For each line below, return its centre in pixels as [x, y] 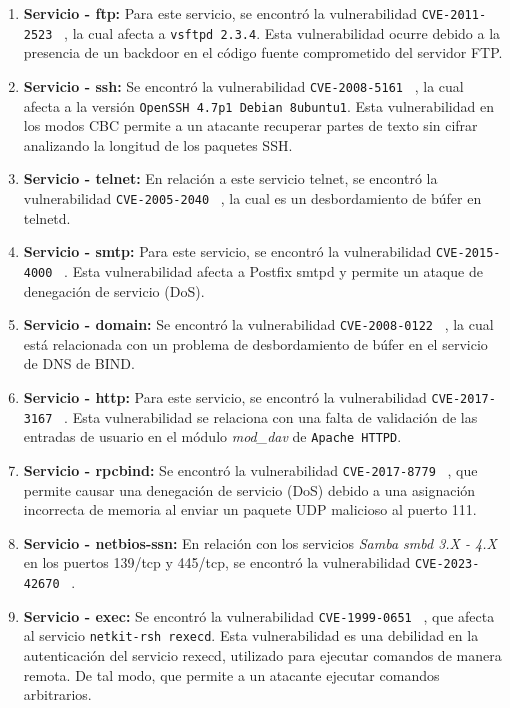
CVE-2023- [447, 564]
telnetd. [47, 217]
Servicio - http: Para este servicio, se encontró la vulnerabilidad [225, 397]
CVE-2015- [468, 253]
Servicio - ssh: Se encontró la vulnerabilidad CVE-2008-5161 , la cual [243, 85]
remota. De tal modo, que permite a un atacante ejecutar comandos [231, 674]
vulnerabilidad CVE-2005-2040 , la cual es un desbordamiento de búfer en [252, 198]
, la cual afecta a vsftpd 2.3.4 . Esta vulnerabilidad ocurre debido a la [282, 32]
